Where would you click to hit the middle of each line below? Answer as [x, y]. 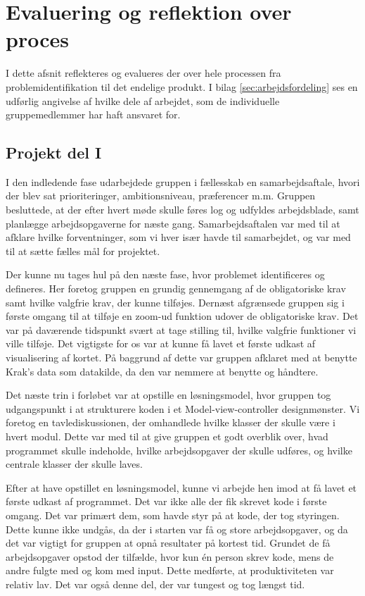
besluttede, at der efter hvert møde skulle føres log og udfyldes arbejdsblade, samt [182, 210]
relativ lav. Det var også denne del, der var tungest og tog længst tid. [155, 584]
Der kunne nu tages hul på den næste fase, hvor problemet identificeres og [165, 274]
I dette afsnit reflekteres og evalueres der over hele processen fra [143, 73]
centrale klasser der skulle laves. [74, 464]
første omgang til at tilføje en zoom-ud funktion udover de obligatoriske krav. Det [182, 316]
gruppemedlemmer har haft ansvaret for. [93, 114]
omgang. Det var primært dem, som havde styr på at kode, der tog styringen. [173, 515]
